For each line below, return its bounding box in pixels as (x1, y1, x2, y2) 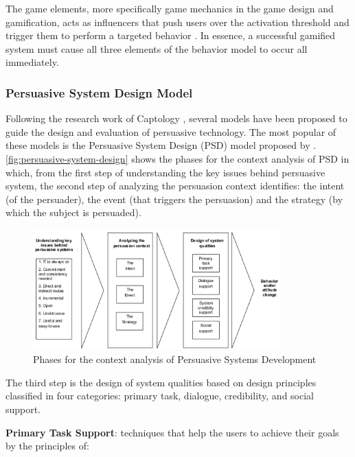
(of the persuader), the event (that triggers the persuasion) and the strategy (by (5, 191, 343, 206)
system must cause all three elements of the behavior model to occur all (5, 41, 308, 56)
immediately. (5, 55, 59, 69)
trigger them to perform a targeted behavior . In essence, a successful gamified (5, 28, 336, 43)
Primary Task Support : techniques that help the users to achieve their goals (5, 425, 339, 439)
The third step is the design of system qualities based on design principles (5, 375, 317, 389)
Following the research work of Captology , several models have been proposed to (5, 111, 347, 126)
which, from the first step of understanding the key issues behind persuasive (5, 165, 325, 179)
